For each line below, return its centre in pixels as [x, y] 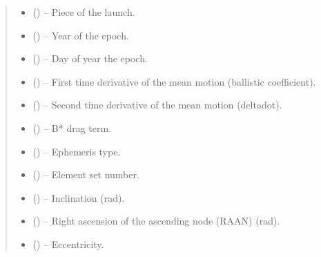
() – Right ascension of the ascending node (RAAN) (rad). [156, 221]
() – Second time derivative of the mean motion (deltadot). [157, 105]
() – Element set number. [86, 174]
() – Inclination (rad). [79, 197]
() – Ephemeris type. [77, 151]
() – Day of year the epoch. [90, 58]
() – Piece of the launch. [84, 12]
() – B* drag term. [72, 127]
